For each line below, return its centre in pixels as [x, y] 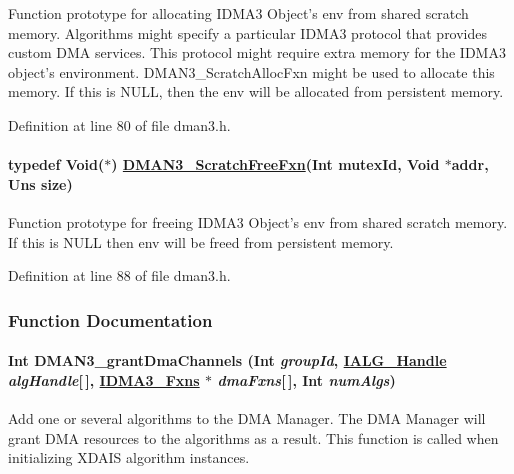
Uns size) [40, 183]
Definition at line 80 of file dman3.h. [119, 124]
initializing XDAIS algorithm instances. [129, 457]
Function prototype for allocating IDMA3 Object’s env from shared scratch [238, 13]
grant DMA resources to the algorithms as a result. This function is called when [253, 437]
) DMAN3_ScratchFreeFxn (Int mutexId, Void [275, 164]
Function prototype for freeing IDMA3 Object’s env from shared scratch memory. [258, 221]
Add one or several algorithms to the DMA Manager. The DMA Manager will [247, 417]
